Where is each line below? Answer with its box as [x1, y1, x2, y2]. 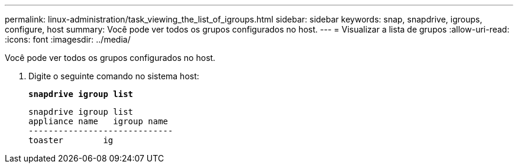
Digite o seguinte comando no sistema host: [28, 71, 199, 81]
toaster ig [28, 135, 114, 145]
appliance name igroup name [28, 117, 169, 126]
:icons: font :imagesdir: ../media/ [5, 34, 131, 44]
